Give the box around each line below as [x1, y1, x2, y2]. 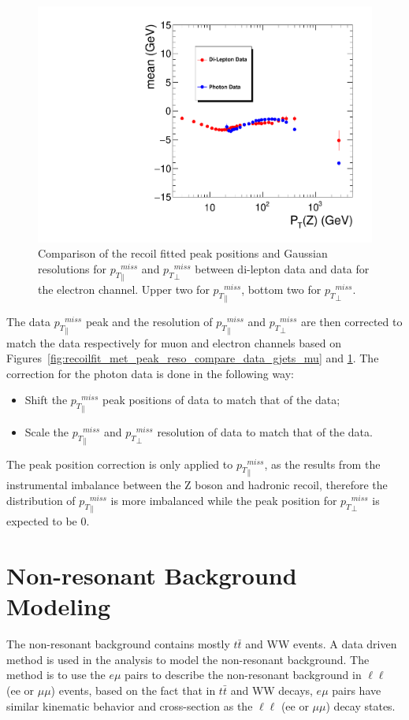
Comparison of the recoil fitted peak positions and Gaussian [38, 245, 328, 262]
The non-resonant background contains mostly [6, 636, 230, 652]
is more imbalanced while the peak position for [110, 492, 337, 508]
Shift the [24, 392, 68, 408]
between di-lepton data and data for [195, 260, 370, 276]
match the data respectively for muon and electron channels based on [6, 334, 341, 351]
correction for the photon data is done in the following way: [6, 365, 294, 381]
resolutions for [38, 260, 106, 276]
